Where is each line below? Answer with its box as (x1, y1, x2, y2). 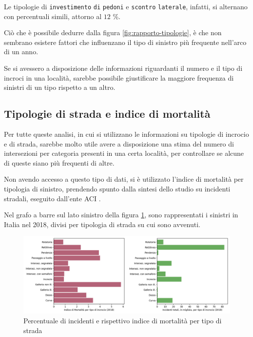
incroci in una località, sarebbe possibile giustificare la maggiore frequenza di (4, 72, 234, 83)
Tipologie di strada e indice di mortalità (4, 106, 211, 121)
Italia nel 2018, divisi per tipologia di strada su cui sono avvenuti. (4, 219, 200, 229)
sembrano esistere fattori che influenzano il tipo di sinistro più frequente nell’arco (4, 37, 247, 47)
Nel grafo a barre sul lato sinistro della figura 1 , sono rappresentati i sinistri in (4, 210, 238, 220)
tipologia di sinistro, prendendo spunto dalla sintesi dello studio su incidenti (4, 183, 231, 193)
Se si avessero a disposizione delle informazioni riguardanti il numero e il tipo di (4, 63, 243, 73)
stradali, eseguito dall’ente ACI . (4, 193, 101, 203)
